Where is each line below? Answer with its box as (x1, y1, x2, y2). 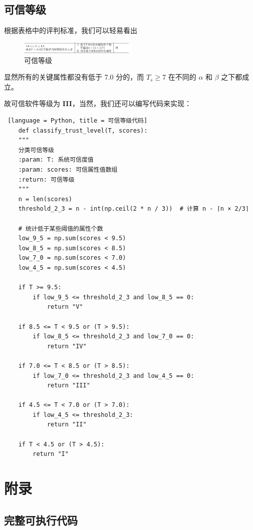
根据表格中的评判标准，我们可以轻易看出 (4, 25, 137, 36)
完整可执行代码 (4, 512, 78, 527)
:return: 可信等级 (18, 176, 75, 183)
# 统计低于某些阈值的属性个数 (18, 225, 103, 232)
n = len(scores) (18, 195, 73, 203)
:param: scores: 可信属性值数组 (18, 166, 118, 174)
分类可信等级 (18, 146, 54, 154)
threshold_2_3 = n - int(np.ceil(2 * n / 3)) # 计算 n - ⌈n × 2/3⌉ (18, 205, 249, 213)
